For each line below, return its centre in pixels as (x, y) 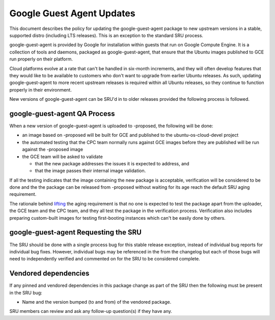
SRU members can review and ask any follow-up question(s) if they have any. (91, 311)
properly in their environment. (41, 90)
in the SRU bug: (26, 293)
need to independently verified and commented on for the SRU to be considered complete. (105, 259)
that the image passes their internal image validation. (90, 171)
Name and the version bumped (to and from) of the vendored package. (97, 302)
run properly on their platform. (41, 59)
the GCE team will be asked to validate (62, 156)
